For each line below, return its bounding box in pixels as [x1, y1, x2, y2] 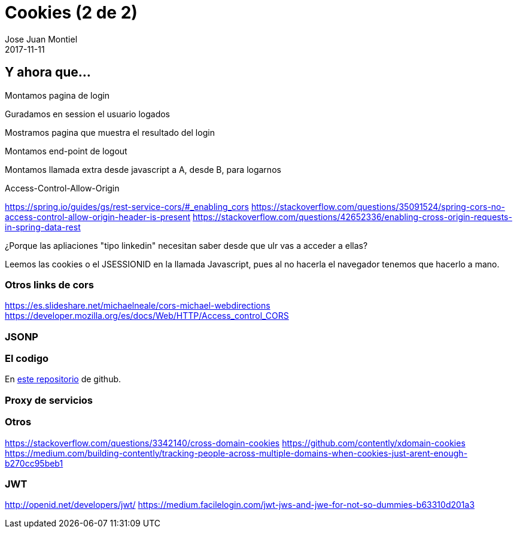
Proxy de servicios [5, 394, 93, 406]
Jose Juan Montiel [5, 33, 78, 44]
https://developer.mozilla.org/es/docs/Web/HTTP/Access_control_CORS [5, 310, 289, 321]
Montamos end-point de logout [5, 145, 127, 156]
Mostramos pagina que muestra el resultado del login [5, 127, 215, 138]
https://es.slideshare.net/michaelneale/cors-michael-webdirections [5, 300, 270, 311]
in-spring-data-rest [5, 221, 81, 232]
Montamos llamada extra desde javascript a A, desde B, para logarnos [5, 164, 281, 175]
